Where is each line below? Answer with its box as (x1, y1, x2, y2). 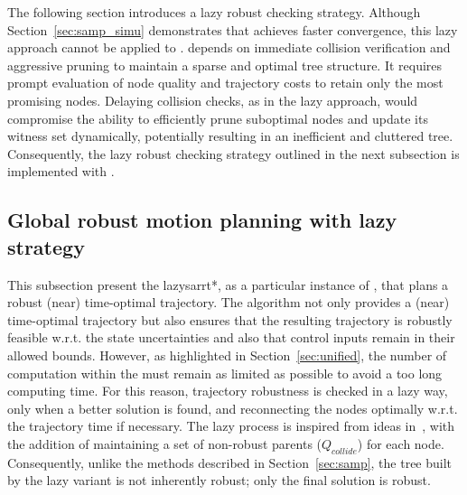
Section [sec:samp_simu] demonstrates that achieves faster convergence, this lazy (7, 20, 458, 39)
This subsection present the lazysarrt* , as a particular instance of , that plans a (7, 275, 449, 294)
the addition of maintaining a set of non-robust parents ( (7, 434, 322, 453)
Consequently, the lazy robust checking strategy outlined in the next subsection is (7, 144, 460, 163)
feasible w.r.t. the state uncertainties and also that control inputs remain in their (7, 328, 455, 347)
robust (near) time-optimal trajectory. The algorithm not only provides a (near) (7, 293, 450, 312)
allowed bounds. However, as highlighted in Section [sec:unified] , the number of (7, 345, 447, 364)
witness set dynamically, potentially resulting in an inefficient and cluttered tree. (7, 126, 453, 145)
